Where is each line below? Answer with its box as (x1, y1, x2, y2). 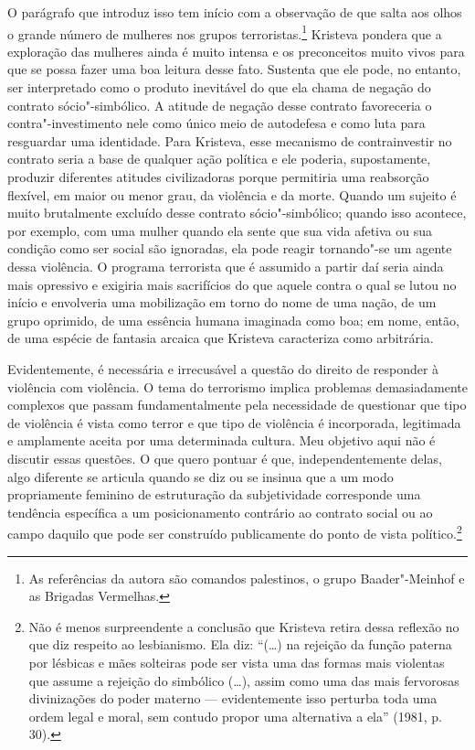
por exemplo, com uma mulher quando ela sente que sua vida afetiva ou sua (7, 220, 433, 240)
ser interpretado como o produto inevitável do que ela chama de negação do (7, 78, 431, 97)
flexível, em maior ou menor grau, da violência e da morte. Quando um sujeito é (7, 185, 457, 204)
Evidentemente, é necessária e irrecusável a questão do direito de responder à (7, 359, 439, 378)
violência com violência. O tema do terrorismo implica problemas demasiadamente (7, 377, 468, 396)
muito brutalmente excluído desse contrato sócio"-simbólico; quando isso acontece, (7, 203, 467, 222)
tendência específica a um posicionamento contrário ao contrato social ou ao (7, 502, 433, 521)
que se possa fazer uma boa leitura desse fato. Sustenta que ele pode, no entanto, (7, 59, 461, 79)
